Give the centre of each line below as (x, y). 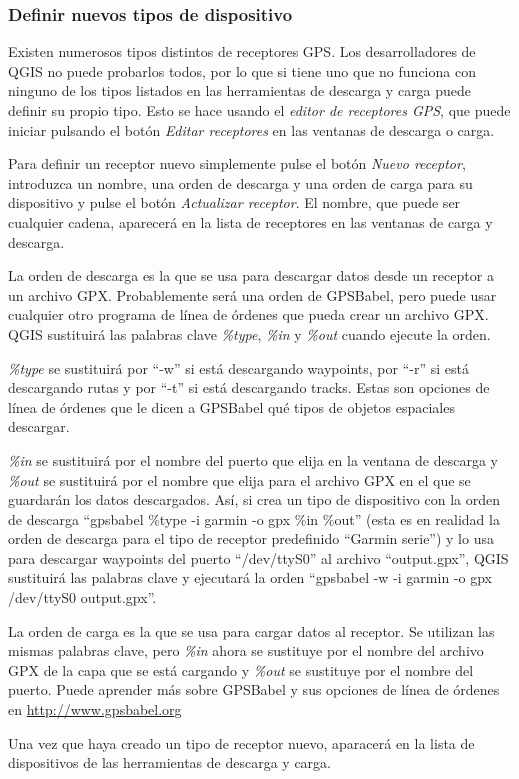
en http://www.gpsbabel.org (95, 709)
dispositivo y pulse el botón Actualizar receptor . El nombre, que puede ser (234, 202)
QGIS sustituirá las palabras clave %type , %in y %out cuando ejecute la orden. (249, 333)
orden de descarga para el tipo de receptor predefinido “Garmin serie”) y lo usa (251, 538)
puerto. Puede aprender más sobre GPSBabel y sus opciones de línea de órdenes (254, 689)
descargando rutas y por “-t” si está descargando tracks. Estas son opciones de (249, 387)
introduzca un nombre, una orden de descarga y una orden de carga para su (240, 182)
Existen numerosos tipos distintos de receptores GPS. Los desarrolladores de (242, 51)
